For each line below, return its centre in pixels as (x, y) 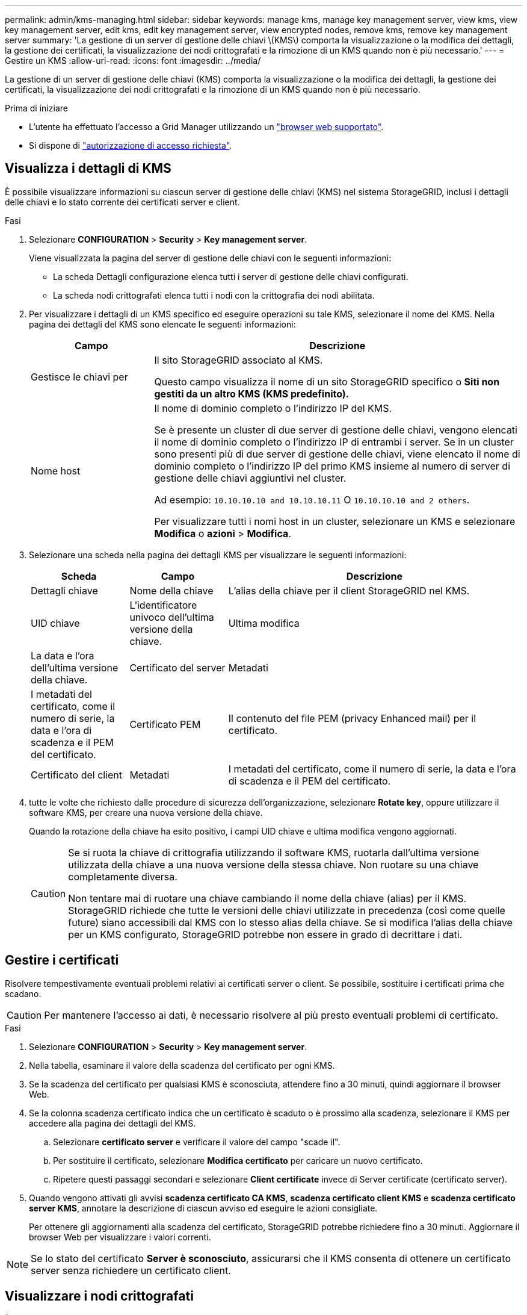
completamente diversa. (123, 876)
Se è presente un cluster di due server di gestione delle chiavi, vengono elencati (336, 430)
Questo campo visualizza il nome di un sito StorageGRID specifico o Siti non (327, 381)
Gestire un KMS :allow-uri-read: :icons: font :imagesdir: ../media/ (133, 61)
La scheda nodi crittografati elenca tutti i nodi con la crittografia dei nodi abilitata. (214, 295)
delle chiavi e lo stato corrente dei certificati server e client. (122, 202)
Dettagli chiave (64, 590)
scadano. (23, 993)
